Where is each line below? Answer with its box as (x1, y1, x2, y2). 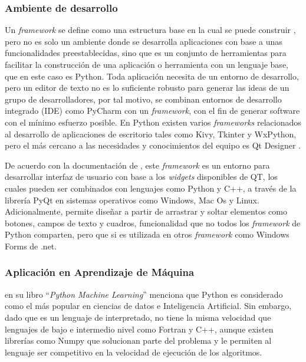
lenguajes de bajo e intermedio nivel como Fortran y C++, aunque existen (5, 322, 274, 335)
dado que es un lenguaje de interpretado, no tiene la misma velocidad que (5, 311, 271, 323)
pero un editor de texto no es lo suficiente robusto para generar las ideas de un (5, 81, 289, 94)
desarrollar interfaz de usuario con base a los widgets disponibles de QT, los (5, 170, 278, 183)
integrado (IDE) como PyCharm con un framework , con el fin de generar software (5, 104, 300, 117)
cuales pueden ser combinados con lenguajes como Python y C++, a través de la (5, 182, 297, 194)
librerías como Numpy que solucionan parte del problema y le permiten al (5, 334, 272, 347)
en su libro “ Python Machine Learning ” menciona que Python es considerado (5, 288, 283, 300)
